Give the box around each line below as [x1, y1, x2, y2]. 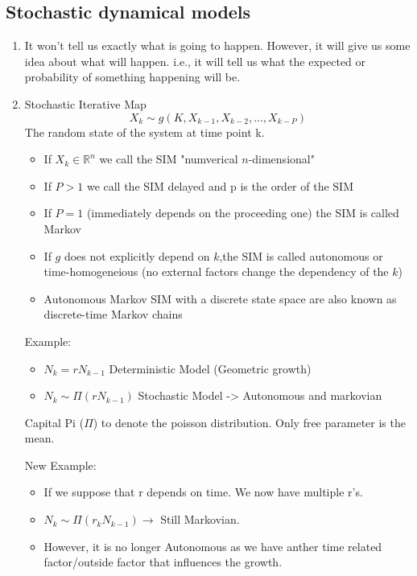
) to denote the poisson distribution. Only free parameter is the [93, 413, 406, 430]
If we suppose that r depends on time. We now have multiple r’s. [43, 483, 363, 500]
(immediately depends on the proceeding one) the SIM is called [86, 204, 399, 221]
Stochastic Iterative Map [24, 95, 147, 112]
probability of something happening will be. [24, 68, 241, 85]
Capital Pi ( [24, 413, 85, 430]
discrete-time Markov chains [43, 306, 183, 323]
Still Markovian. [160, 511, 240, 528]
